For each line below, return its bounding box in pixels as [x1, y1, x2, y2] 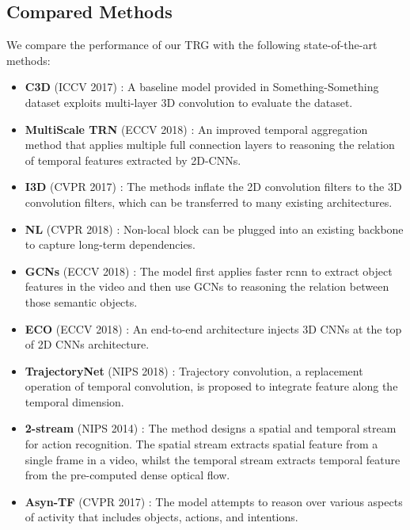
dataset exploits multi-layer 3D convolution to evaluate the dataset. [25, 93, 353, 110]
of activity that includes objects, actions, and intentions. [25, 509, 298, 525]
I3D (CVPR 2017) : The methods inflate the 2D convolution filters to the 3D [25, 178, 402, 195]
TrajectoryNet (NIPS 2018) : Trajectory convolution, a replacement [25, 362, 363, 379]
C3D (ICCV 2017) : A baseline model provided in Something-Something [25, 78, 379, 95]
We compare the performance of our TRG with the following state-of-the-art [6, 36, 378, 53]
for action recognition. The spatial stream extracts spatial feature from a [25, 436, 378, 452]
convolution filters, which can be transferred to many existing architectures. [25, 193, 393, 210]
